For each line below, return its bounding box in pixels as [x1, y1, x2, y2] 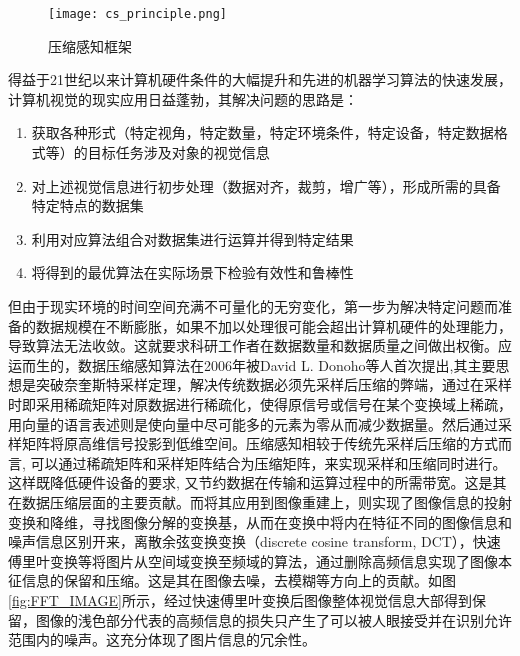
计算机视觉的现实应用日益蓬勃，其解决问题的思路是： [8, 88, 358, 109]
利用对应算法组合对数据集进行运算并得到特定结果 [31, 228, 354, 249]
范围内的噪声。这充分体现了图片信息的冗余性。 [8, 629, 316, 650]
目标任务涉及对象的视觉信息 [87, 142, 270, 163]
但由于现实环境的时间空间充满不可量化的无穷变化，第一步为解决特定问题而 [8, 296, 498, 316]
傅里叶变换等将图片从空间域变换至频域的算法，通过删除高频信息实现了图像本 [8, 550, 512, 571]
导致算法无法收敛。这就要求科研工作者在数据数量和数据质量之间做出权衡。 [8, 335, 498, 356]
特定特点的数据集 [31, 195, 144, 216]
